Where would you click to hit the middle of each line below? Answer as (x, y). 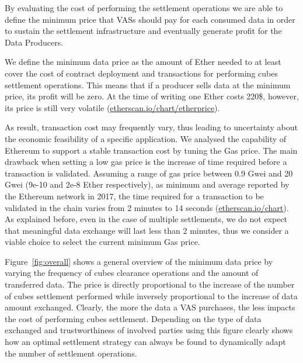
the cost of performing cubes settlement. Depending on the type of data (133, 318)
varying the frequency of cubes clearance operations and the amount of (132, 273)
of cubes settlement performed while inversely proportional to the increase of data (151, 295)
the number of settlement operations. (71, 353)
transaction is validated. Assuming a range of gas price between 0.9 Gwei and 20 (149, 173)
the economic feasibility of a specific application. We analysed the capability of (146, 138)
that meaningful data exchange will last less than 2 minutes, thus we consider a (147, 230)
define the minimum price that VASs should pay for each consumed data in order (150, 19)
